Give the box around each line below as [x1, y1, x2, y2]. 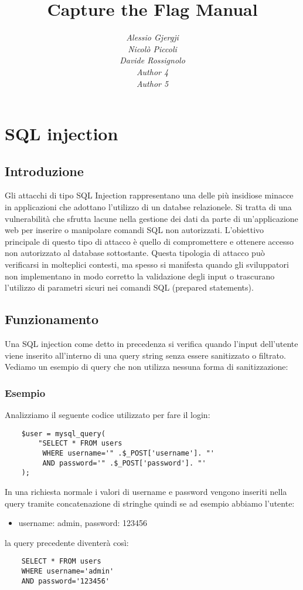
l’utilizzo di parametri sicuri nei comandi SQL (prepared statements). [5, 281, 254, 294]
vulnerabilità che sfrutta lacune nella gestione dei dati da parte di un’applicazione [5, 212, 298, 224]
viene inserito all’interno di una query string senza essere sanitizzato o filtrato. [5, 349, 286, 361]
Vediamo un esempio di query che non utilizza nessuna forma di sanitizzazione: [5, 360, 288, 373]
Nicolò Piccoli [128, 42, 177, 55]
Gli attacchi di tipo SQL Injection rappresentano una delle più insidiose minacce [5, 189, 294, 201]
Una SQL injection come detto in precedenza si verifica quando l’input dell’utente [5, 338, 298, 350]
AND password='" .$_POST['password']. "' [42, 458, 206, 467]
